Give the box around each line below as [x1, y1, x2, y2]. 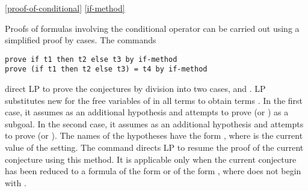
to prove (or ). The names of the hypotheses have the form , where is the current [5, 129, 303, 142]
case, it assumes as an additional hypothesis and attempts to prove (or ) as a [5, 106, 289, 118]
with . [5, 176, 26, 189]
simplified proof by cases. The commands [5, 34, 156, 46]
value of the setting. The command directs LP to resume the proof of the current [5, 141, 304, 154]
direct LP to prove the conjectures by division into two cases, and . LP [5, 82, 266, 95]
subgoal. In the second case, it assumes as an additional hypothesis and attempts [5, 117, 304, 130]
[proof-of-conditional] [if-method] [5, 2, 125, 14]
